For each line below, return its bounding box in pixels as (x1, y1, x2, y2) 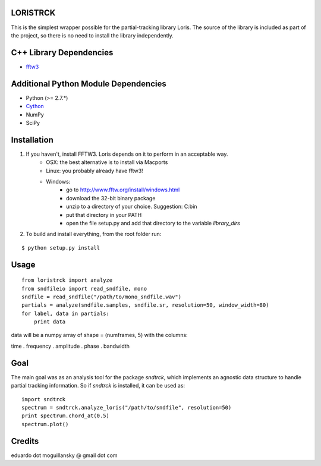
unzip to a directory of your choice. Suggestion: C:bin (66, 203, 197, 210)
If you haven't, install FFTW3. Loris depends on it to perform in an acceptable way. (26, 150, 228, 158)
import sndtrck (21, 396, 66, 402)
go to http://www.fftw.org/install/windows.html (66, 186, 180, 193)
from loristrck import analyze (21, 277, 113, 284)
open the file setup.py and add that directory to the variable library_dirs (66, 219, 241, 226)
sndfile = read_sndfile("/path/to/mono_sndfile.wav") (21, 293, 181, 300)
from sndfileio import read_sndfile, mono (21, 285, 147, 292)
